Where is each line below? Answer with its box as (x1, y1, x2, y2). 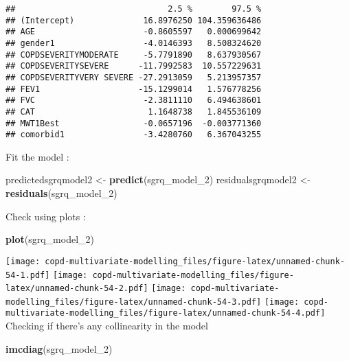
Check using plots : (5, 209, 86, 223)
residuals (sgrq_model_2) (5, 186, 117, 200)
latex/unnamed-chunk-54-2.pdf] (5, 283, 148, 294)
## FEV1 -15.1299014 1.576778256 (5, 84, 262, 94)
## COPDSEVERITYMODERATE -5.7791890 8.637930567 (5, 49, 262, 60)
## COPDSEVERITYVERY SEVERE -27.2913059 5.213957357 (5, 72, 262, 82)
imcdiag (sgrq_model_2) (5, 341, 113, 356)
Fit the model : (5, 149, 69, 163)
